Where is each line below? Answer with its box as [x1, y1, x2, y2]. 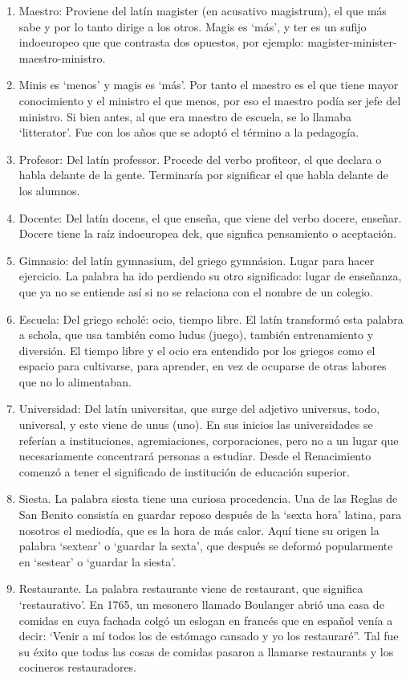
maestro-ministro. [18, 49, 106, 66]
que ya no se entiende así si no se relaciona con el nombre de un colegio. [18, 283, 373, 300]
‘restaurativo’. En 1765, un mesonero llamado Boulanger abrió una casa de [18, 596, 384, 612]
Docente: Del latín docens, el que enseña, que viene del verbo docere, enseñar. [18, 209, 402, 226]
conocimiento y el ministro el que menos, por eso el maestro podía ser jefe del [18, 92, 401, 108]
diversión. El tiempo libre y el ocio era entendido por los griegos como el [18, 341, 375, 358]
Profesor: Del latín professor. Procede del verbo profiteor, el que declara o [18, 150, 382, 167]
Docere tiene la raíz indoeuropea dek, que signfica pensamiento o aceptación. [18, 225, 397, 242]
